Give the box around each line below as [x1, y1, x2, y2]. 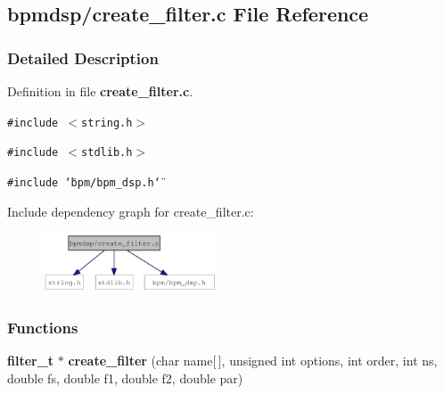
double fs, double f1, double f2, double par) [7, 368, 243, 387]
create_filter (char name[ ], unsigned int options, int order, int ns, [68, 351, 438, 370]
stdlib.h [81, 146, 133, 160]
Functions [7, 316, 78, 338]
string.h [81, 116, 133, 129]
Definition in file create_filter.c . [7, 82, 193, 100]
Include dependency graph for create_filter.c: [7, 201, 254, 220]
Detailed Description [7, 46, 159, 69]
